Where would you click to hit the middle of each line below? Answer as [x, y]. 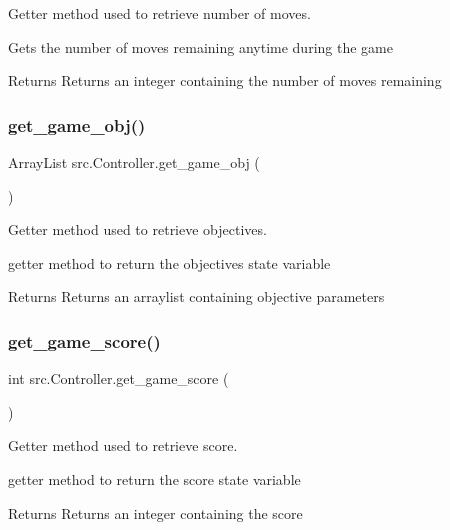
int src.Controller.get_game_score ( [118, 378]
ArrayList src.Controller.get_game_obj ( [134, 162]
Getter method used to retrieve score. [123, 445]
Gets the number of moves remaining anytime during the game [200, 46]
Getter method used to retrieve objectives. [137, 229]
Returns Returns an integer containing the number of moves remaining [225, 80]
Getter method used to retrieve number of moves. [159, 13]
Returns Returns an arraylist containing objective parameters [196, 296]
